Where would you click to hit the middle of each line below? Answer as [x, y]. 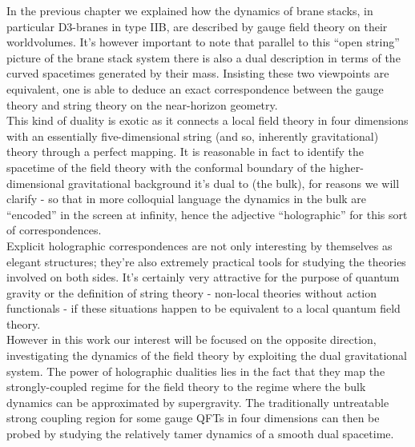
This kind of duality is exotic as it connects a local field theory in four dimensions [207, 120]
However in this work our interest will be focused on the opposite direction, [191, 339]
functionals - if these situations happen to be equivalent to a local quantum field [203, 308]
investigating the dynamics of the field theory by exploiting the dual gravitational [207, 355]
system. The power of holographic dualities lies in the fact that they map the [196, 371]
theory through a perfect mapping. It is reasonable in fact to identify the [185, 152]
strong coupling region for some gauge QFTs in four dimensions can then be [193, 418]
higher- [347, 167]
